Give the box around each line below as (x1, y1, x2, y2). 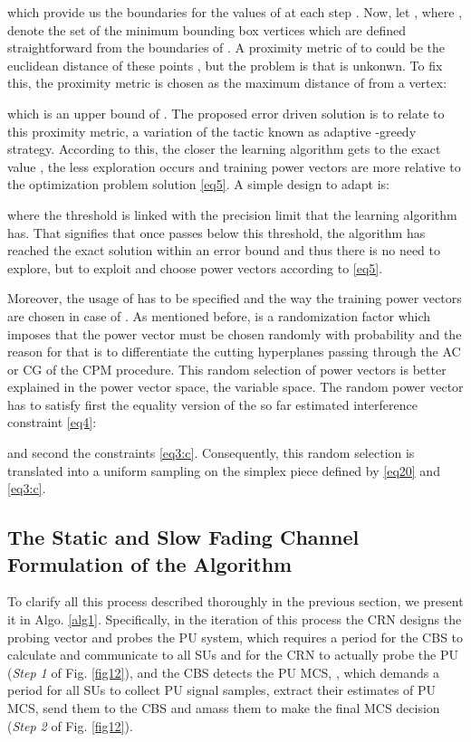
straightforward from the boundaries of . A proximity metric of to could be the (7, 38, 446, 57)
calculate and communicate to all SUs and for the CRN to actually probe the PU (7, 645, 458, 664)
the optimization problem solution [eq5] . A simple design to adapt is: (7, 175, 389, 194)
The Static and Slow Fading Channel (7, 523, 360, 551)
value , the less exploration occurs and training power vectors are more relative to (7, 157, 461, 176)
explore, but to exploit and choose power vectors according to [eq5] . (7, 258, 383, 277)
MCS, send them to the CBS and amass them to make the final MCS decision (7, 699, 440, 717)
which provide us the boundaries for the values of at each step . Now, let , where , (7, 3, 463, 21)
